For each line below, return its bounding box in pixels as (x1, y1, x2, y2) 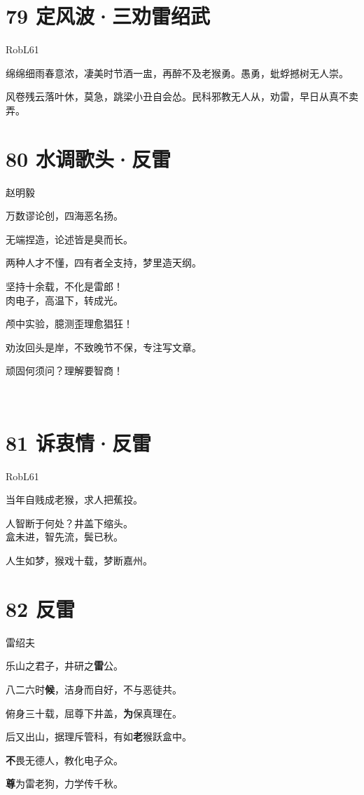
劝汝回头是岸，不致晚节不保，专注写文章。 (6, 339, 202, 354)
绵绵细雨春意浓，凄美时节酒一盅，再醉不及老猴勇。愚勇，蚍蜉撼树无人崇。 (6, 65, 349, 80)
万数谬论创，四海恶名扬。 (6, 208, 123, 223)
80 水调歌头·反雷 (6, 144, 171, 172)
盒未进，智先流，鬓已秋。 (6, 529, 123, 544)
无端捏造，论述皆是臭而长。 (6, 231, 133, 246)
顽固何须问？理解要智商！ (6, 363, 123, 378)
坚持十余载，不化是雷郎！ (6, 279, 123, 293)
